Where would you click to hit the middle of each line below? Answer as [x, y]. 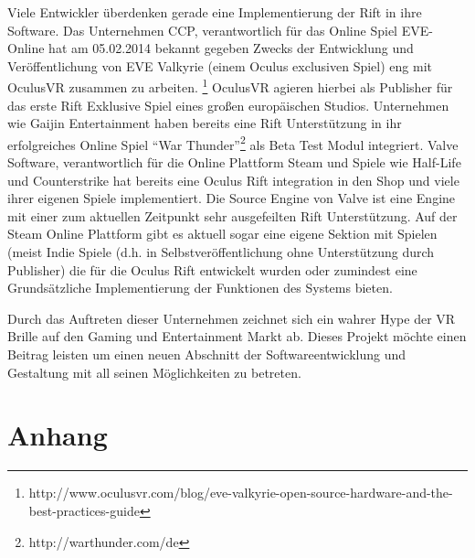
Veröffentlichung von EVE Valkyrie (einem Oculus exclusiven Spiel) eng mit [220, 65]
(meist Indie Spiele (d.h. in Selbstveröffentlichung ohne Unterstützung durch [221, 252]
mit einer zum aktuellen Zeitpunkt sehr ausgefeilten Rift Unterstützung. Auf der [232, 215]
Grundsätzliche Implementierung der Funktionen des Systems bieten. [200, 288]
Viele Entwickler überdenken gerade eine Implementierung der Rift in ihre [215, 12]
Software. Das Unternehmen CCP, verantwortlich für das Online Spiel [202, 30]
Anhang [58, 435]
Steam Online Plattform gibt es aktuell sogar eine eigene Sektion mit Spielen [222, 234]
